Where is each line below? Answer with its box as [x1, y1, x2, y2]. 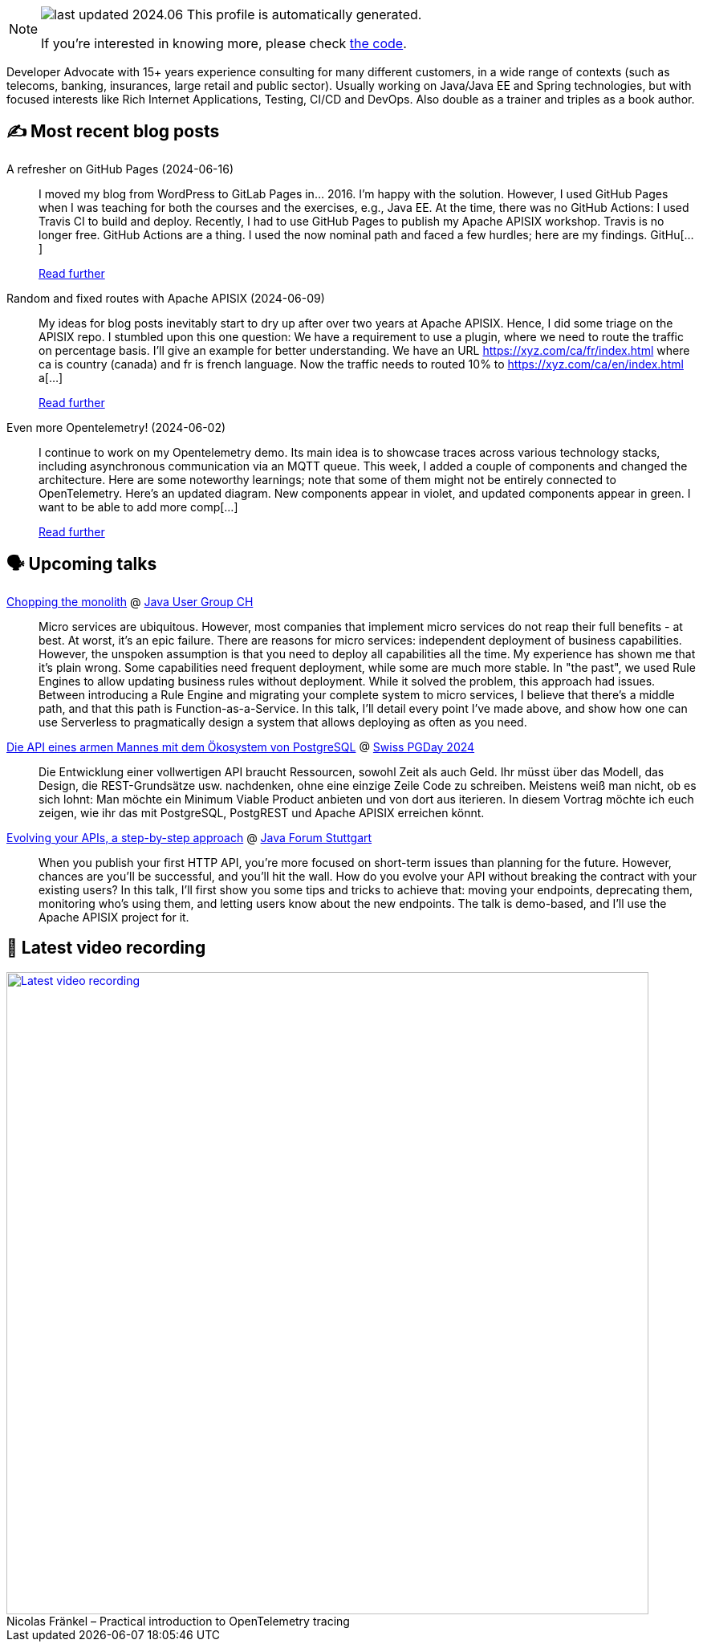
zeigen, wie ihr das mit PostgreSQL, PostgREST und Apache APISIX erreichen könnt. [39, 805, 485, 820]
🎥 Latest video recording [6, 938, 206, 958]
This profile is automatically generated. [186, 6, 422, 22]
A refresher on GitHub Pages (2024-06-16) [6, 161, 234, 176]
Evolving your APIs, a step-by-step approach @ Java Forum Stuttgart [6, 830, 372, 844]
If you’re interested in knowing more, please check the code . [41, 35, 407, 51]
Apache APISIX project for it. [39, 909, 189, 924]
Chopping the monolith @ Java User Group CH [6, 594, 254, 608]
